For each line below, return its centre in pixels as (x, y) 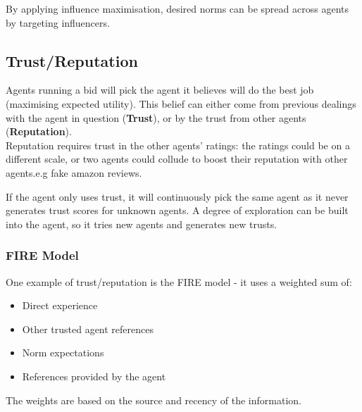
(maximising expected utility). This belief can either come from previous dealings (181, 103)
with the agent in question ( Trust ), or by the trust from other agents (156, 117)
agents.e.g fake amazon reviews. (74, 172)
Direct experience (60, 305)
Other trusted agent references (88, 329)
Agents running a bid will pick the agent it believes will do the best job (160, 90)
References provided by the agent (94, 376)
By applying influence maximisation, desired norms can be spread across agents (177, 8)
